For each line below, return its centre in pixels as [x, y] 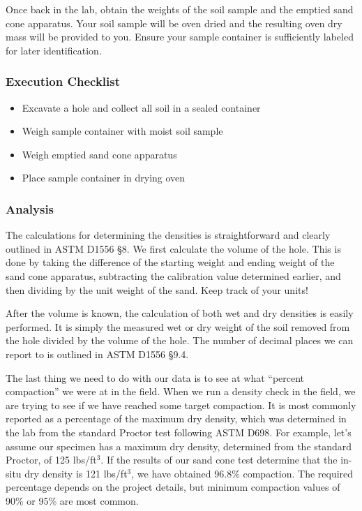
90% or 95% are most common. [72, 500]
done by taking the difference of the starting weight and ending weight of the [170, 262]
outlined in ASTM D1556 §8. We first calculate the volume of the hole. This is [173, 248]
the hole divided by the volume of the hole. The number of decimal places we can [180, 340]
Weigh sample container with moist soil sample [122, 131]
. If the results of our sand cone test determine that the [219, 460]
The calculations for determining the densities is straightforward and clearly [168, 235]
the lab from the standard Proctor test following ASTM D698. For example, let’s [179, 432]
